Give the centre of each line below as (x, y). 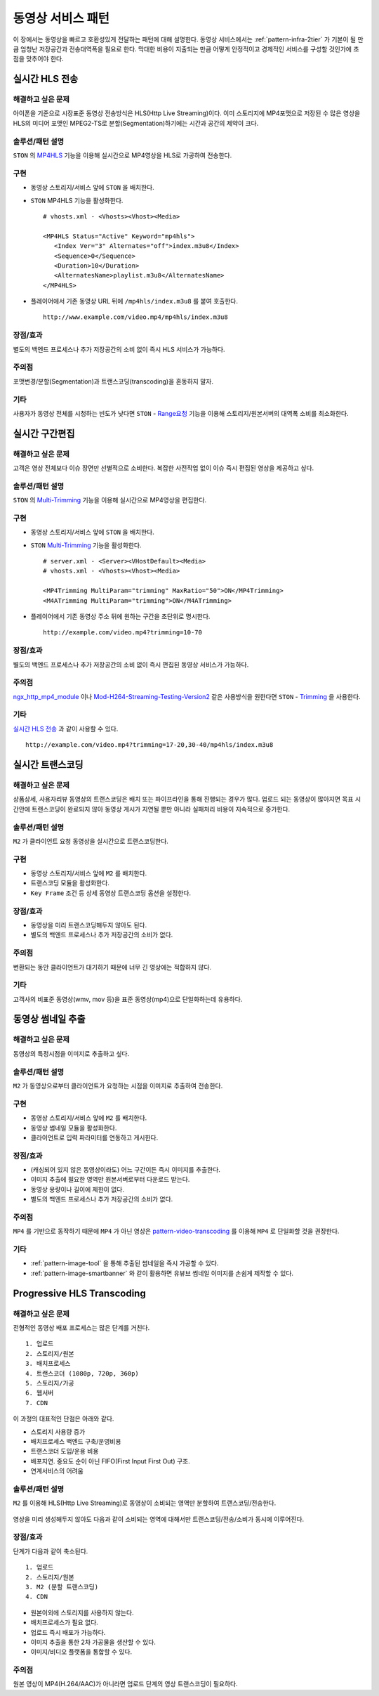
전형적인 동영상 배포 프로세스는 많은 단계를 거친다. (81, 1328)
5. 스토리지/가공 (50, 1383)
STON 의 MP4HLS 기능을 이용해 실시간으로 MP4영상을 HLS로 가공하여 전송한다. (122, 155)
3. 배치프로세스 (48, 1364)
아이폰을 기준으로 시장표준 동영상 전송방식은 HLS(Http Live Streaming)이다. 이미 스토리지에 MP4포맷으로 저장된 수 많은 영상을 (187, 113)
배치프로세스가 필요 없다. (64, 1622)
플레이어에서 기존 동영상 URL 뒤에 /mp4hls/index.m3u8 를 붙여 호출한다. (134, 301)
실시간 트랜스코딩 (48, 765)
